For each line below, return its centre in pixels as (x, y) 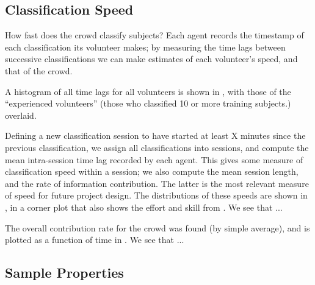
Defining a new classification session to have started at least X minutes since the (155, 135)
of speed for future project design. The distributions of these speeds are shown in (156, 195)
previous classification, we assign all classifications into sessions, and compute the (157, 147)
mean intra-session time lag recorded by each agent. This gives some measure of (154, 159)
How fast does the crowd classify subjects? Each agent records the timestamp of (154, 35)
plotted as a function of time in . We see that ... (95, 240)
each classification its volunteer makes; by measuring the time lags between (145, 47)
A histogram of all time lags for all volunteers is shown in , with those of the (148, 91)
